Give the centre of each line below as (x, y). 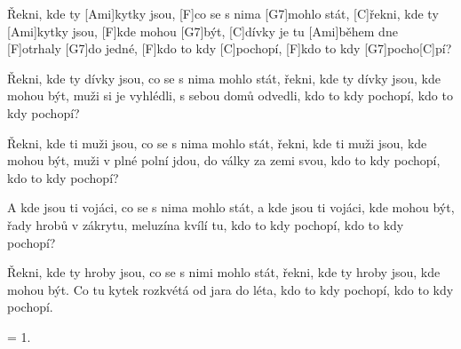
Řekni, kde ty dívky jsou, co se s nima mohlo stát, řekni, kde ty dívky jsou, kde (224, 78)
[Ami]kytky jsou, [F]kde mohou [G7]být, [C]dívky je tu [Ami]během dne (203, 31)
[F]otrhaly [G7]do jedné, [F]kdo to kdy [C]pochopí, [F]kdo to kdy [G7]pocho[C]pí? (230, 48)
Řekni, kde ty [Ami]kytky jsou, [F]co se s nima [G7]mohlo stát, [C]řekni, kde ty (223, 13)
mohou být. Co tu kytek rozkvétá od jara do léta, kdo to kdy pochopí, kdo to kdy (230, 289)
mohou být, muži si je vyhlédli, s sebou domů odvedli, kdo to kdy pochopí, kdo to (230, 95)
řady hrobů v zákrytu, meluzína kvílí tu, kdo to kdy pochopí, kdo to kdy (206, 224)
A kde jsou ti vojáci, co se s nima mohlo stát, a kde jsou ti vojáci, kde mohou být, (231, 207)
